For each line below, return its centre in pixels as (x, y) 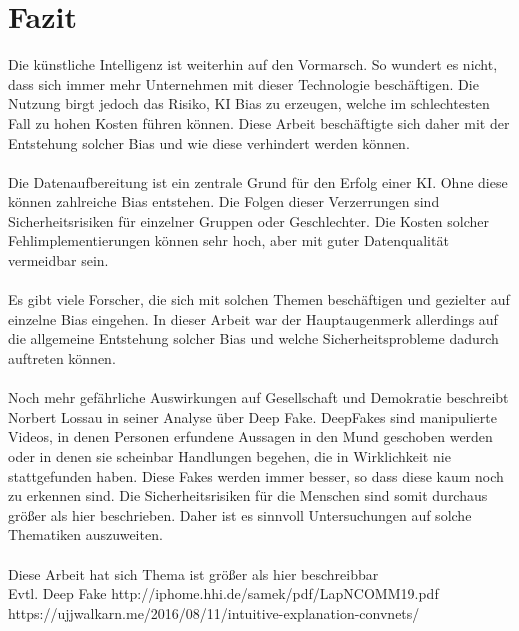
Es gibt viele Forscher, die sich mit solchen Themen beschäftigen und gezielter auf (259, 299)
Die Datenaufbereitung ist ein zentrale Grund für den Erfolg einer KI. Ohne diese (258, 181)
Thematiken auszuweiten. (85, 534)
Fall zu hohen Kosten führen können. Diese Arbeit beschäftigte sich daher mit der (259, 122)
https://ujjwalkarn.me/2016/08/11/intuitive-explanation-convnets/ (214, 612)
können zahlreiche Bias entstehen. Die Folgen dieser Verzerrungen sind (224, 201)
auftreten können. (62, 358)
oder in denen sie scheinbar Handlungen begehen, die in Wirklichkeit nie (229, 456)
